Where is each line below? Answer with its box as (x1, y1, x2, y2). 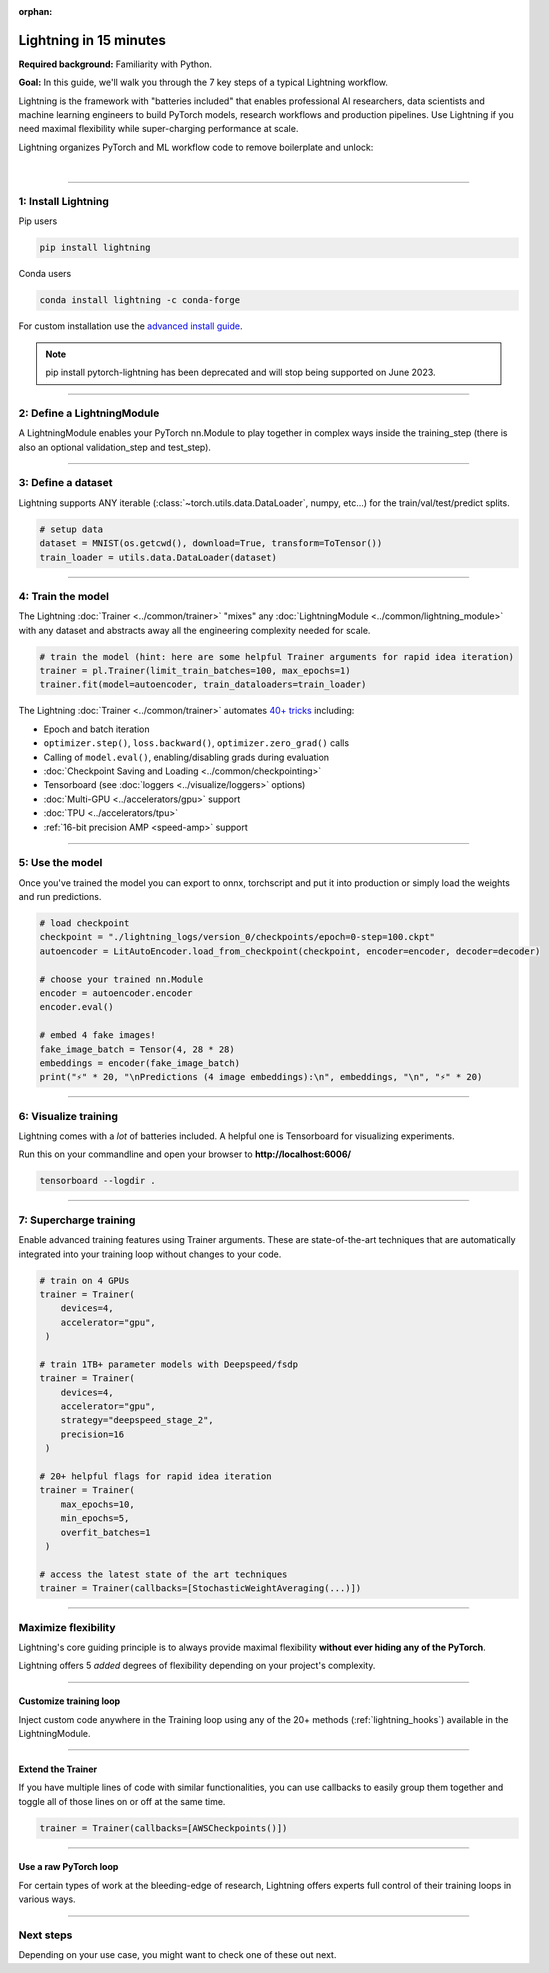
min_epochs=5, (60, 1513, 130, 1524)
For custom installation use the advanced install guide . (18, 320, 243, 332)
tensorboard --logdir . (39, 1175, 157, 1187)
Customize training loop (18, 1695, 121, 1707)
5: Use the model (18, 856, 103, 870)
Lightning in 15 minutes (18, 31, 167, 49)
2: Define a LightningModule (18, 406, 160, 420)
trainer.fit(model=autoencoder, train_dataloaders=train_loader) (39, 679, 367, 690)
